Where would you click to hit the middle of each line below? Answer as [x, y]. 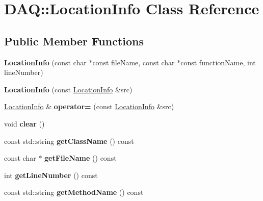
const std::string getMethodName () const [74, 192]
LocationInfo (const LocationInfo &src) [68, 89]
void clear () [24, 123]
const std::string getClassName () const [69, 141]
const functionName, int [218, 62]
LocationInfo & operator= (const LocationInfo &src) [89, 106]
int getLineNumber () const [51, 175]
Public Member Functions [74, 41]
